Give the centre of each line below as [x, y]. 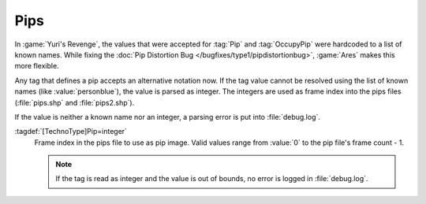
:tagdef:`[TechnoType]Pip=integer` [71, 132]
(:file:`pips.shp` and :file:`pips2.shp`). [75, 102]
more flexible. [37, 66]
